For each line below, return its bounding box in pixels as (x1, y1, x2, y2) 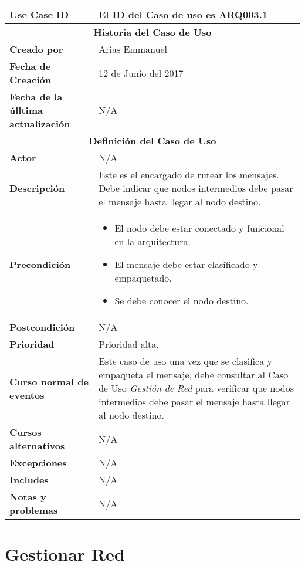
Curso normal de (9, 374, 89, 388)
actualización (9, 117, 70, 130)
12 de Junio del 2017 (99, 66, 184, 80)
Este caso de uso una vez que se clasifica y (99, 354, 272, 368)
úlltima (9, 103, 43, 117)
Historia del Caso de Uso (93, 25, 212, 39)
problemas (9, 503, 58, 517)
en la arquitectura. (114, 235, 191, 248)
